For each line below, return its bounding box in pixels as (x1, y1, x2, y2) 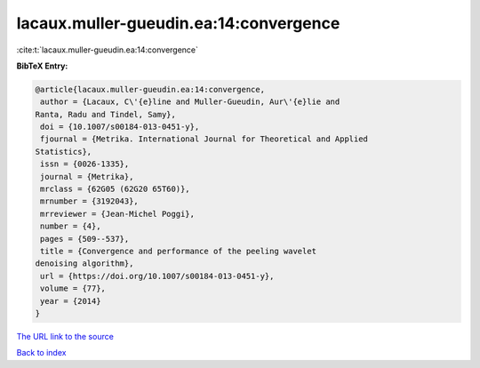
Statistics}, (35, 147, 92, 156)
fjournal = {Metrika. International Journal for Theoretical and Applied (40, 134, 369, 144)
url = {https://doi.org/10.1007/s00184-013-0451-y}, (40, 271, 275, 281)
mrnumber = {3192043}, (40, 196, 140, 206)
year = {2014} (40, 296, 101, 306)
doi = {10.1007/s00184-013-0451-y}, (40, 122, 200, 132)
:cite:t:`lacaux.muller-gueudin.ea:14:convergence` (16, 44, 199, 55)
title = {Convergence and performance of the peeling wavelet (40, 246, 317, 256)
